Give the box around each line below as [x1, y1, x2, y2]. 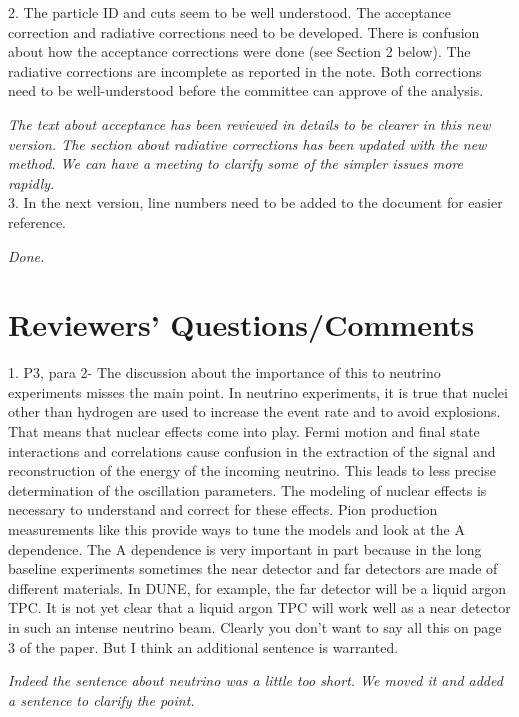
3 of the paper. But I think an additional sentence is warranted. [8, 636, 399, 657]
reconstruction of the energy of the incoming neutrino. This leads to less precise [8, 460, 496, 481]
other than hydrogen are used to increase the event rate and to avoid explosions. [8, 401, 501, 422]
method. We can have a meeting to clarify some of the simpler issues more [8, 153, 464, 174]
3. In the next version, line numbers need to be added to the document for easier [8, 192, 503, 213]
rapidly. [8, 172, 55, 193]
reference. [8, 211, 67, 232]
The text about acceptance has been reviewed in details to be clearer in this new [8, 113, 491, 134]
